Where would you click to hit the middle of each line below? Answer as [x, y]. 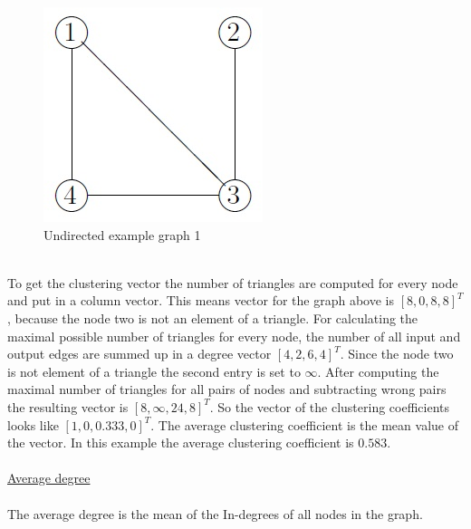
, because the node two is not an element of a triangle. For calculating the [213, 317]
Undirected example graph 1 [122, 234]
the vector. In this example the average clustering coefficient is [181, 442]
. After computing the [378, 371]
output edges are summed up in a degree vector [139, 354]
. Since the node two [397, 354]
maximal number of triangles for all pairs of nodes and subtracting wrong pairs [227, 389]
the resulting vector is [68, 406]
